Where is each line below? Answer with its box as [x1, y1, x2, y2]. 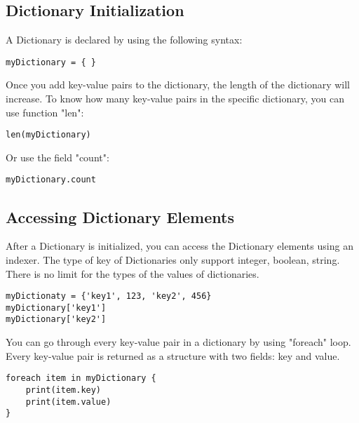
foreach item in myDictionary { [6, 373, 156, 384]
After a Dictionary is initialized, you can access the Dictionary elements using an [6, 239, 353, 253]
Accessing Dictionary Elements [6, 206, 234, 227]
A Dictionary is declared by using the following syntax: [6, 32, 243, 47]
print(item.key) [25, 384, 102, 395]
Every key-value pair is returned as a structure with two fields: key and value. [6, 348, 340, 363]
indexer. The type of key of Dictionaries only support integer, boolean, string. [6, 252, 340, 267]
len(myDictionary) [6, 130, 91, 140]
